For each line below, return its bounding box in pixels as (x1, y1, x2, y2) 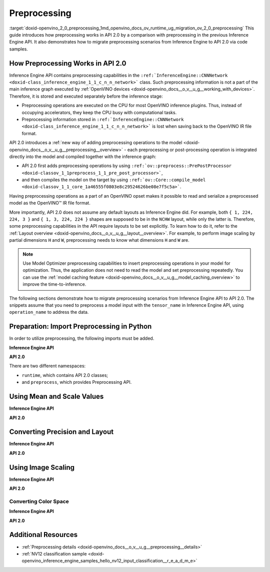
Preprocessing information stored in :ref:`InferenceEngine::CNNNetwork (21, 116, 184, 122)
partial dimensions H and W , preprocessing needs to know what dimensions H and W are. (9, 237, 189, 243)
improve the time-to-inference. (22, 281, 86, 287)
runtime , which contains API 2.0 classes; (21, 372, 108, 378)
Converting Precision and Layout (9, 428, 114, 436)
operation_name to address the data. (9, 309, 89, 315)
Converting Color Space (9, 498, 69, 505)
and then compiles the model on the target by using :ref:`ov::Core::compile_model (21, 177, 206, 183)
